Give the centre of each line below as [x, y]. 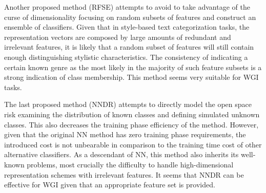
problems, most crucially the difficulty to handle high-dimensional [130, 164]
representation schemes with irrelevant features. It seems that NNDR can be [124, 174]
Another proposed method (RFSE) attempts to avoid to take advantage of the [127, 7]
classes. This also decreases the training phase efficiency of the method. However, [131, 124]
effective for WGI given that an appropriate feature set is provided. [110, 185]
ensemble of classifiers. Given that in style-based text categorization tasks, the [127, 27]
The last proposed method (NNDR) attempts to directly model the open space [128, 104]
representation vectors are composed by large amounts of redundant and [118, 37]
